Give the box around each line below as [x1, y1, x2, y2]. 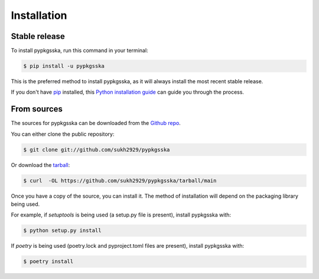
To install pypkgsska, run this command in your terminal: [11, 47, 148, 54]
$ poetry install [23, 258, 74, 265]
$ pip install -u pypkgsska [23, 63, 105, 70]
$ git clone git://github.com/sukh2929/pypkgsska [23, 146, 170, 153]
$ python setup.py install [23, 227, 102, 234]
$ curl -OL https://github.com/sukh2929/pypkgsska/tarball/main [23, 177, 217, 184]
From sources [11, 104, 63, 114]
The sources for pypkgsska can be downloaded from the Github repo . [11, 120, 181, 127]
